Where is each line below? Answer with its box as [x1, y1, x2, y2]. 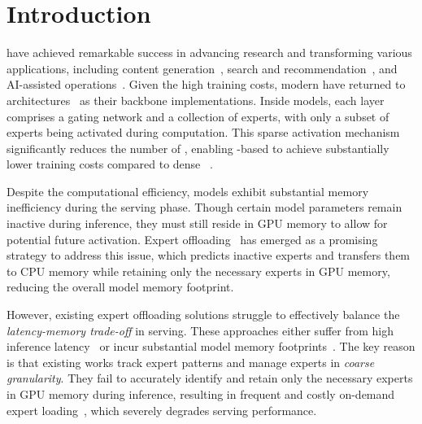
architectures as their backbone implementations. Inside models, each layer [7, 91, 385, 108]
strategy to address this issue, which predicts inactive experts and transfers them [7, 247, 411, 264]
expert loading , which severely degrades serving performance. [7, 401, 317, 418]
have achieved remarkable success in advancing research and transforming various [7, 44, 412, 61]
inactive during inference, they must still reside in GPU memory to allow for [7, 215, 388, 232]
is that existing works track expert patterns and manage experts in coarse [7, 353, 375, 370]
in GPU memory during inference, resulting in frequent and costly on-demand [7, 386, 395, 402]
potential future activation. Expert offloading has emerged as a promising [7, 230, 378, 247]
